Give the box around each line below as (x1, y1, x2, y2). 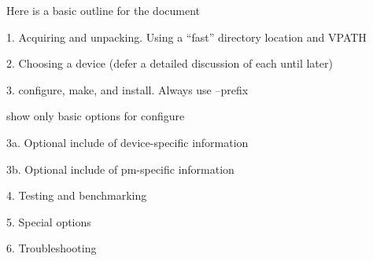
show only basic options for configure (6, 108, 185, 124)
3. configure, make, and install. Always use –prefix (6, 81, 249, 97)
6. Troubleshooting (6, 240, 97, 256)
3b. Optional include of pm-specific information (6, 160, 235, 177)
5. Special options (6, 213, 91, 230)
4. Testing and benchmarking (6, 187, 147, 204)
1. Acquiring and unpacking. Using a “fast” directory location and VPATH (6, 28, 367, 45)
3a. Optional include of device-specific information (6, 134, 249, 150)
